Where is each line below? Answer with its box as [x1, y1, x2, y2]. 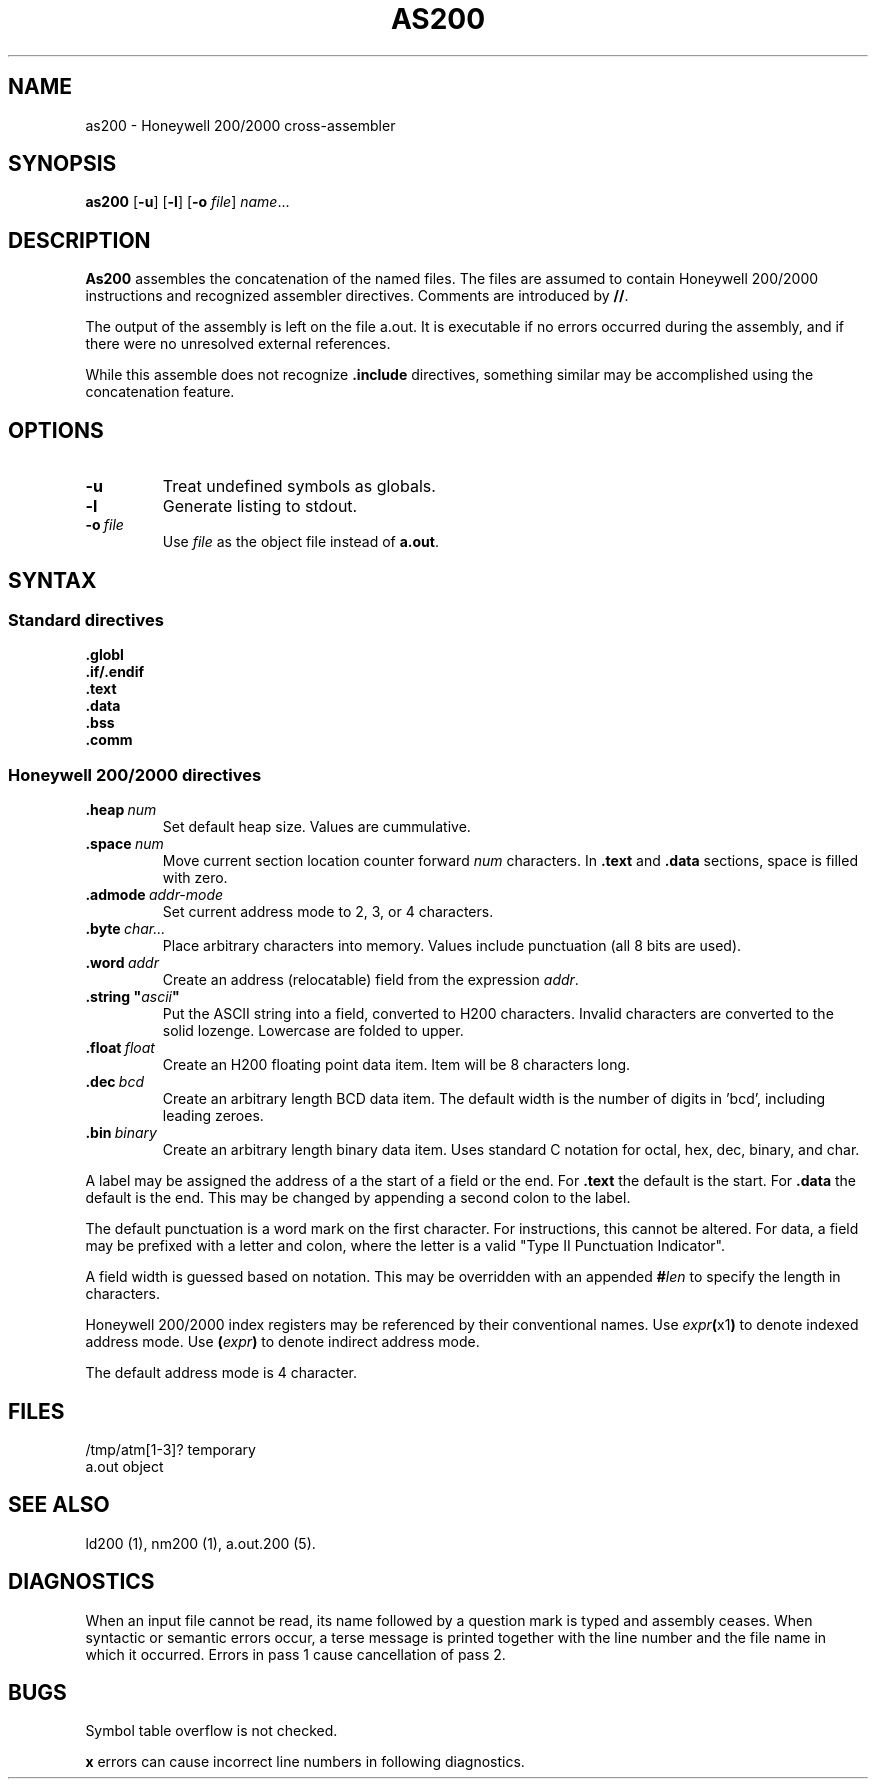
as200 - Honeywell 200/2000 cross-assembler [85, 116, 396, 134]
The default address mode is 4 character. [85, 1364, 358, 1382]
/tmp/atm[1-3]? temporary [85, 1440, 256, 1458]
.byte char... [85, 920, 166, 938]
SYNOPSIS [8, 151, 117, 177]
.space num [85, 835, 164, 853]
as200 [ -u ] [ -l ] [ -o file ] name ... [85, 193, 290, 211]
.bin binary [85, 1124, 157, 1142]
